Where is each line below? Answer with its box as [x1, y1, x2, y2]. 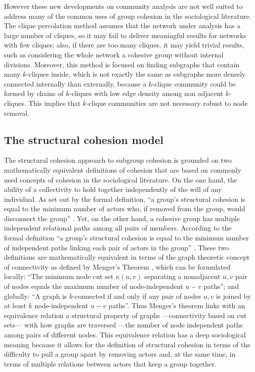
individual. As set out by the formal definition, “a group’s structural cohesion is [4, 193, 246, 204]
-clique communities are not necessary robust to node [86, 97, 248, 108]
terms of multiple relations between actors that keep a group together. [4, 358, 217, 369]
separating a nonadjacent [144, 271, 220, 281]
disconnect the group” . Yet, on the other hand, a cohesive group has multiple [4, 213, 240, 223]
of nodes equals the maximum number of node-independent [4, 281, 183, 291]
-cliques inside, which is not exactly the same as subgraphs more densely [26, 69, 246, 79]
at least [4, 300, 27, 311]
